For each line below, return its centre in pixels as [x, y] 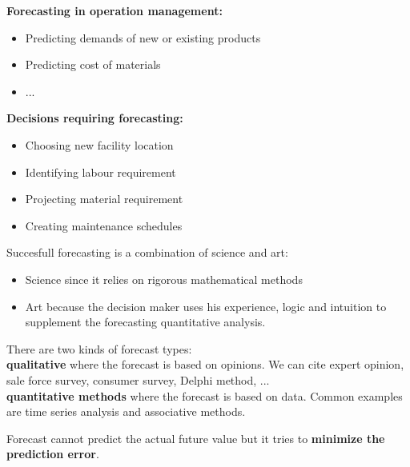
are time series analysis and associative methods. [126, 411]
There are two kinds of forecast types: [99, 348]
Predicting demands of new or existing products [143, 37]
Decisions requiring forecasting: [95, 118]
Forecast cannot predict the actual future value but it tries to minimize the [196, 438]
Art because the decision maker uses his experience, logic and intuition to [206, 306]
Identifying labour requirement [100, 172]
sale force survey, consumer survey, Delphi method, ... [138, 379]
